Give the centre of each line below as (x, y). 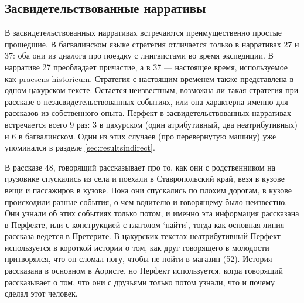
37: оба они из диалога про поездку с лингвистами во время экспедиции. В (139, 55)
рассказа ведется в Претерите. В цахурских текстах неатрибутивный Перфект (143, 236)
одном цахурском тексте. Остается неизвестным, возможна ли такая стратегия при (152, 90)
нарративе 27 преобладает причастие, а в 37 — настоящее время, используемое (146, 67)
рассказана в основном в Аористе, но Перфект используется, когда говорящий (144, 270)
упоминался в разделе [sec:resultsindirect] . (80, 147)
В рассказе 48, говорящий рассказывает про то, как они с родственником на (140, 167)
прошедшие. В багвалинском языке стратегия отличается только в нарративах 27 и (152, 44)
